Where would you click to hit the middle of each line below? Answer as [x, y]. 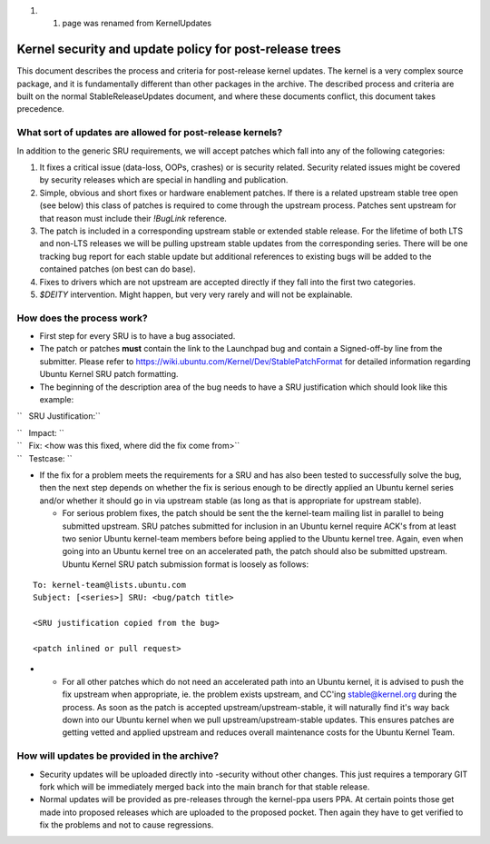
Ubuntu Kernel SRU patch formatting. [109, 374]
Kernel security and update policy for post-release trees [179, 50]
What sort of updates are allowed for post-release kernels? [150, 133]
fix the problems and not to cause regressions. [127, 825]
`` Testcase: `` [44, 458]
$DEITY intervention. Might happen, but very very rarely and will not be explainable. [196, 294]
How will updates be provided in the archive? [118, 756]
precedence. [41, 109]
